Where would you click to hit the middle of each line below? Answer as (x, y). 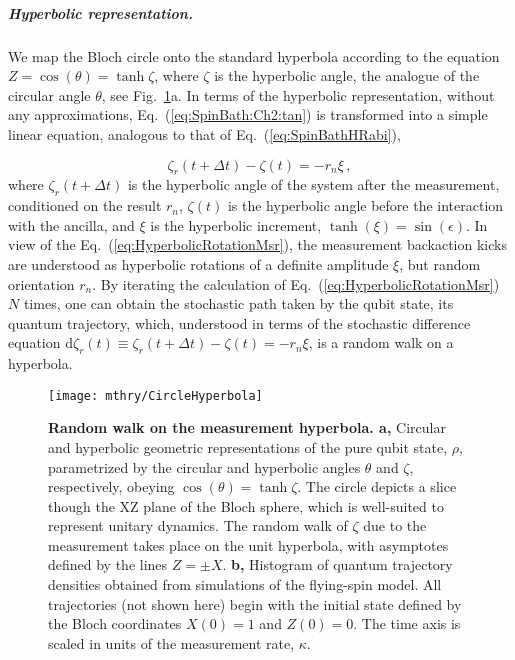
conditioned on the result (85, 205)
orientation (41, 283)
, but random (440, 263)
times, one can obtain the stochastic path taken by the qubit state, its (238, 303)
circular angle (49, 94)
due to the (395, 525)
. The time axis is (407, 623)
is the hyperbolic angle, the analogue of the (347, 75)
